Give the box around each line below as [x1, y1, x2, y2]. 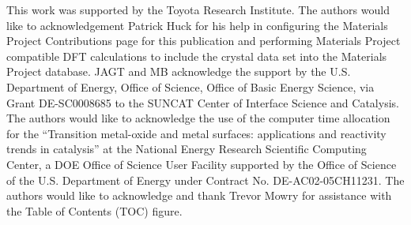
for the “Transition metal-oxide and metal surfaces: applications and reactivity [6, 125, 386, 141]
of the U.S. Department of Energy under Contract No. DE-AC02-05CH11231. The [6, 171, 405, 188]
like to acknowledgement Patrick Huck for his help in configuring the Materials [6, 17, 388, 33]
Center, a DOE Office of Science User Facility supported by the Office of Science [6, 156, 397, 172]
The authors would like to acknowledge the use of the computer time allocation [6, 110, 390, 126]
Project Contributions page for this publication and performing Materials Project [6, 32, 401, 49]
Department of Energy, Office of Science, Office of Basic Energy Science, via [6, 78, 375, 95]
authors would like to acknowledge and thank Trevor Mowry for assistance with [6, 187, 392, 204]
